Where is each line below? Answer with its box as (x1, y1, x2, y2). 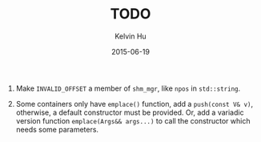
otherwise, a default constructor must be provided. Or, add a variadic (15, 108, 244, 117)
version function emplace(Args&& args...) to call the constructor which (15, 116, 251, 125)
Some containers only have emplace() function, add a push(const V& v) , (15, 99, 254, 108)
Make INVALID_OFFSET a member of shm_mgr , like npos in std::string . (15, 83, 241, 93)
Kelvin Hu (114, 31, 147, 41)
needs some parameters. (15, 124, 98, 134)
